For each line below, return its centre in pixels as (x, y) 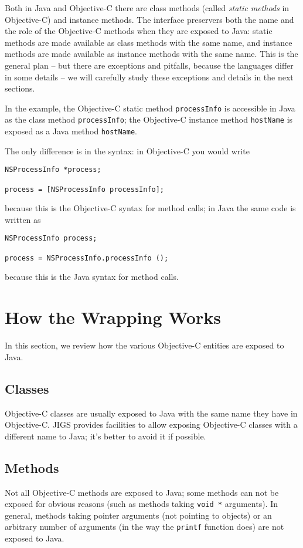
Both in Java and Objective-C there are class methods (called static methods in (147, 8)
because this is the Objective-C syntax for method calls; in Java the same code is (150, 208)
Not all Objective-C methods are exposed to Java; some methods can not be (142, 492)
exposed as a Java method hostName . (71, 131)
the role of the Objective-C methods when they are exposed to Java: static (139, 31)
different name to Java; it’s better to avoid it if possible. (105, 436)
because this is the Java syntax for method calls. (92, 277)
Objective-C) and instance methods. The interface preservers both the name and (149, 19)
